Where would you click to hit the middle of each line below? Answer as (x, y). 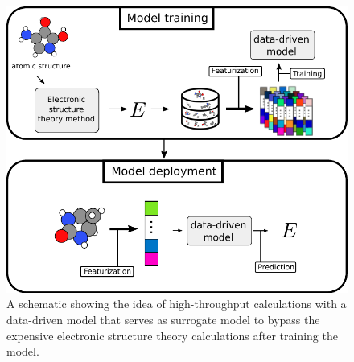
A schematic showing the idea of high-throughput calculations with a (177, 304)
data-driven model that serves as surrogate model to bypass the (163, 320)
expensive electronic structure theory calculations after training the (172, 335)
